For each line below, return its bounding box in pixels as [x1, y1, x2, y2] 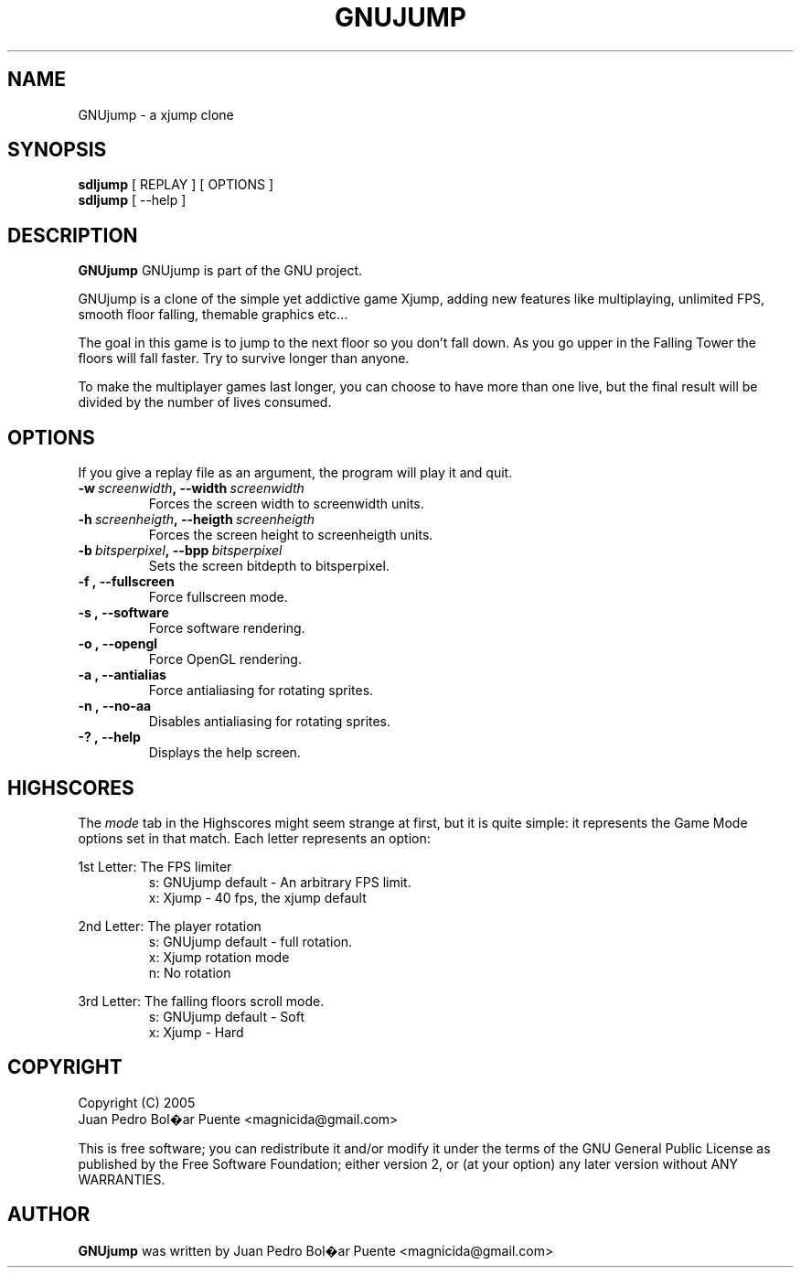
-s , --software [78, 605, 169, 621]
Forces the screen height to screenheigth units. [148, 527, 433, 543]
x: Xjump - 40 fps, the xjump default [148, 889, 367, 905]
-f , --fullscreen [78, 573, 175, 590]
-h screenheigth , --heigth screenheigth [78, 511, 315, 528]
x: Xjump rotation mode [148, 948, 290, 965]
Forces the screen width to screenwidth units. [148, 496, 424, 512]
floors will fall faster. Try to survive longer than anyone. [78, 350, 410, 367]
